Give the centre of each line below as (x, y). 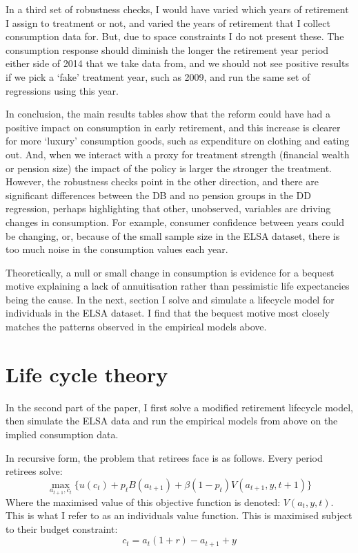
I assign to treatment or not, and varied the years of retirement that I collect (168, 22)
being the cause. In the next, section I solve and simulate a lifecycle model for (170, 299)
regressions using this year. (62, 90)
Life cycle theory (87, 374)
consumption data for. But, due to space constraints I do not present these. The (175, 36)
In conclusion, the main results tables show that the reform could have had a (168, 114)
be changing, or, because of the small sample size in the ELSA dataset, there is (173, 235)
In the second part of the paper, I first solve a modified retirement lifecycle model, (180, 407)
